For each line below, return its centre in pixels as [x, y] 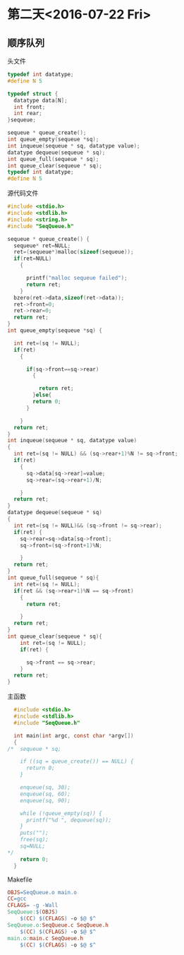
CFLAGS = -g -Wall [33, 906]
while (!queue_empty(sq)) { [61, 813]
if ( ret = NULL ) [33, 259]
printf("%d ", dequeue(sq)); [69, 820]
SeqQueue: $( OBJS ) [33, 912]
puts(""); [35, 833]
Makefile [20, 879]
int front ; [30, 107]
